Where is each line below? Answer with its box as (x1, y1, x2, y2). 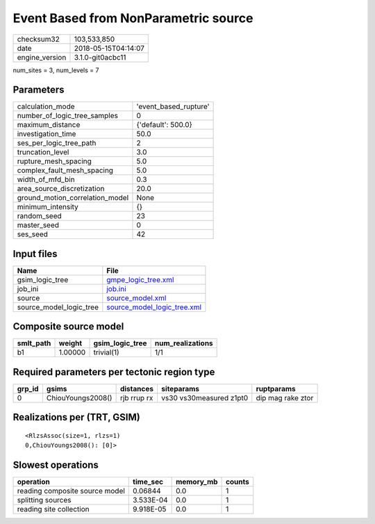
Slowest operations (12, 459, 99, 471)
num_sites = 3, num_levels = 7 (12, 66, 99, 74)
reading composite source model (17, 486, 125, 496)
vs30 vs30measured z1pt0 (160, 393, 249, 402)
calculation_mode (17, 101, 76, 111)
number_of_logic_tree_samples (17, 111, 118, 121)
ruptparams (256, 384, 296, 393)
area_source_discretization (17, 184, 105, 194)
